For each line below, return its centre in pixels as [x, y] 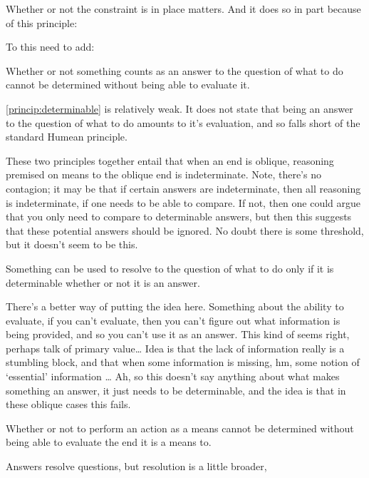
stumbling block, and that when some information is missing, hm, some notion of [183, 362]
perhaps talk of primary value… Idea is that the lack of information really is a [175, 348]
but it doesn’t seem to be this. [72, 244]
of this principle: [42, 22]
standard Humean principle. [67, 137]
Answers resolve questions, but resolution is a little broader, [136, 466]
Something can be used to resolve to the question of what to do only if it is [170, 268]
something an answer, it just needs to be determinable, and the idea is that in [176, 390]
